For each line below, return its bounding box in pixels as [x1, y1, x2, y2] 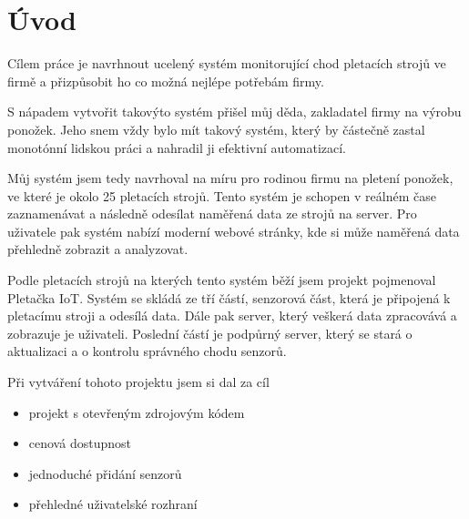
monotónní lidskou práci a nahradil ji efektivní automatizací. [7, 137, 346, 157]
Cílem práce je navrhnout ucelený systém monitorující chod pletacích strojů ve [7, 54, 446, 73]
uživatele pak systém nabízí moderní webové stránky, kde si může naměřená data [7, 221, 460, 240]
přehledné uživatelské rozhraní [28, 494, 198, 514]
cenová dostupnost [28, 433, 131, 453]
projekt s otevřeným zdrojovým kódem [28, 402, 245, 422]
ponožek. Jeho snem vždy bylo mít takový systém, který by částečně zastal [7, 119, 425, 138]
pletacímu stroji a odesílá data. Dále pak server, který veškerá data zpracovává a [7, 306, 457, 325]
